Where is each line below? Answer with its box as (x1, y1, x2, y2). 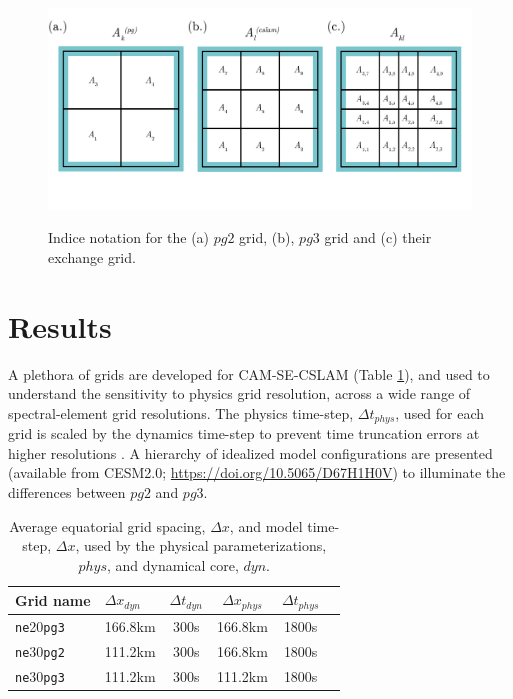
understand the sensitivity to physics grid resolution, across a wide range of (8, 383, 471, 404)
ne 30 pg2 (15, 640, 65, 661)
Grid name (15, 589, 91, 610)
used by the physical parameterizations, (83, 535, 327, 556)
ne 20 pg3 (15, 616, 65, 637)
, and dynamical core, (106, 554, 239, 575)
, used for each (395, 402, 485, 423)
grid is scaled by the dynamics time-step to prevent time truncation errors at (8, 423, 480, 444)
